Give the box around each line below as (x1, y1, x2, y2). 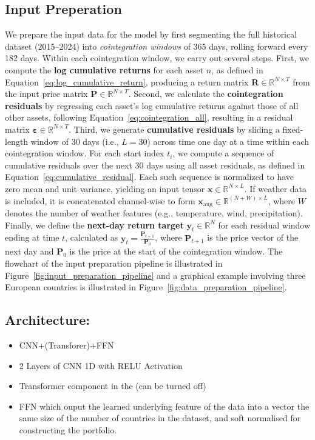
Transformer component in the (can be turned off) (19, 379, 206, 392)
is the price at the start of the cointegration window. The (69, 245, 283, 258)
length (5, 135, 29, 147)
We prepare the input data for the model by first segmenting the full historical (5, 28, 297, 41)
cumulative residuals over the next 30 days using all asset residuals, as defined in (5, 158, 305, 171)
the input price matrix (5, 87, 88, 100)
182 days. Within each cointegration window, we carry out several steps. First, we (5, 52, 309, 64)
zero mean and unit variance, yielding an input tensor (5, 182, 205, 195)
